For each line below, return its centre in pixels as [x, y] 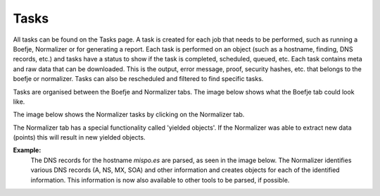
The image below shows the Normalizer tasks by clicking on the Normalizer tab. [129, 115]
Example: [27, 150]
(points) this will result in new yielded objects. [79, 137]
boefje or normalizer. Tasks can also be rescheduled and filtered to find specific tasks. [138, 79]
